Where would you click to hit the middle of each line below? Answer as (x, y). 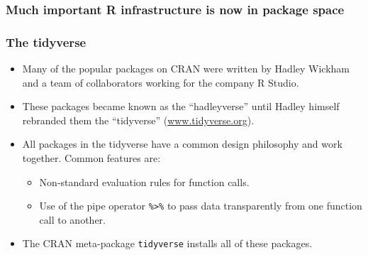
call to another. (72, 219)
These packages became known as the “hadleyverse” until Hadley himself (181, 106)
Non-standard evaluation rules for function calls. (144, 181)
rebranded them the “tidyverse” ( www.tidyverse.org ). (138, 120)
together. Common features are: (91, 158)
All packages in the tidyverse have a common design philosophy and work (182, 144)
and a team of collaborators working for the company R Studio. (161, 82)
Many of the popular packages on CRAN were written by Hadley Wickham (186, 69)
